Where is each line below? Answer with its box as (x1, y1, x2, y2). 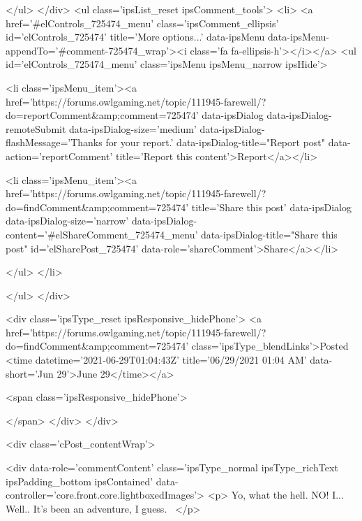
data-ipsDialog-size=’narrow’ (6, 213, 129, 228)
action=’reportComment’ (6, 148, 113, 163)
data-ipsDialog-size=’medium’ (69, 121, 197, 136)
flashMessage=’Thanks (6, 135, 103, 150)
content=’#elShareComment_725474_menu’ (6, 227, 198, 241)
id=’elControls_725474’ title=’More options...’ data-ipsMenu (6, 29, 265, 44)
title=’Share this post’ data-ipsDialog (191, 199, 352, 214)
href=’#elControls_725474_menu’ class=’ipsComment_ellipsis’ (6, 15, 279, 30)
